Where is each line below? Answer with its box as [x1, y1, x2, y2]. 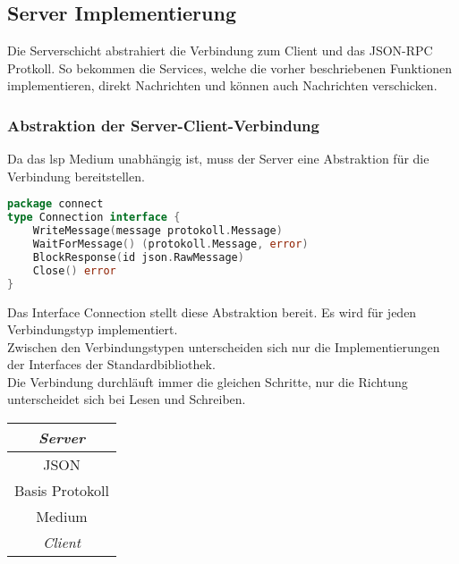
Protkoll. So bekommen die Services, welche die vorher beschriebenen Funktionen [7, 58, 452, 77]
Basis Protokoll [14, 480, 110, 501]
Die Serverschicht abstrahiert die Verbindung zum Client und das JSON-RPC [7, 41, 433, 60]
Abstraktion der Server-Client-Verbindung [7, 114, 319, 136]
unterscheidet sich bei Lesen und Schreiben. [7, 390, 246, 408]
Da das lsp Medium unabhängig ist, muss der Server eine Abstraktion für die [7, 149, 429, 168]
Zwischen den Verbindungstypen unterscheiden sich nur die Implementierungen [7, 337, 440, 356]
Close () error [32, 264, 116, 277]
